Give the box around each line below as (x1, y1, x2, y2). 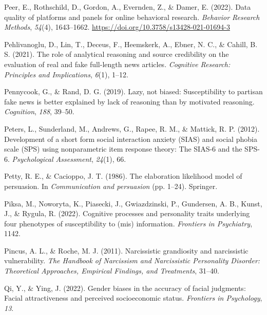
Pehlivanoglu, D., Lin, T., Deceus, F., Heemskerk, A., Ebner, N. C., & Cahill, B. (4, 38, 258, 49)
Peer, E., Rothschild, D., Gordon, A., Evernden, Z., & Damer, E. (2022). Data (4, 2, 251, 12)
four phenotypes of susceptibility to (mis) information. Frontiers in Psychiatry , (4, 218, 253, 228)
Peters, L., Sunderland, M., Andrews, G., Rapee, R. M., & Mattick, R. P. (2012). (4, 123, 260, 134)
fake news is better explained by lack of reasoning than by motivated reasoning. (4, 96, 255, 107)
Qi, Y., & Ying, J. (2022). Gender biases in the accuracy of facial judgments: (4, 282, 246, 293)
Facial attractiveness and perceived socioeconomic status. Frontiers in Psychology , (4, 292, 262, 303)
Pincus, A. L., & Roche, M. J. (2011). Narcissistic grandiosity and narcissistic (4, 245, 249, 256)
